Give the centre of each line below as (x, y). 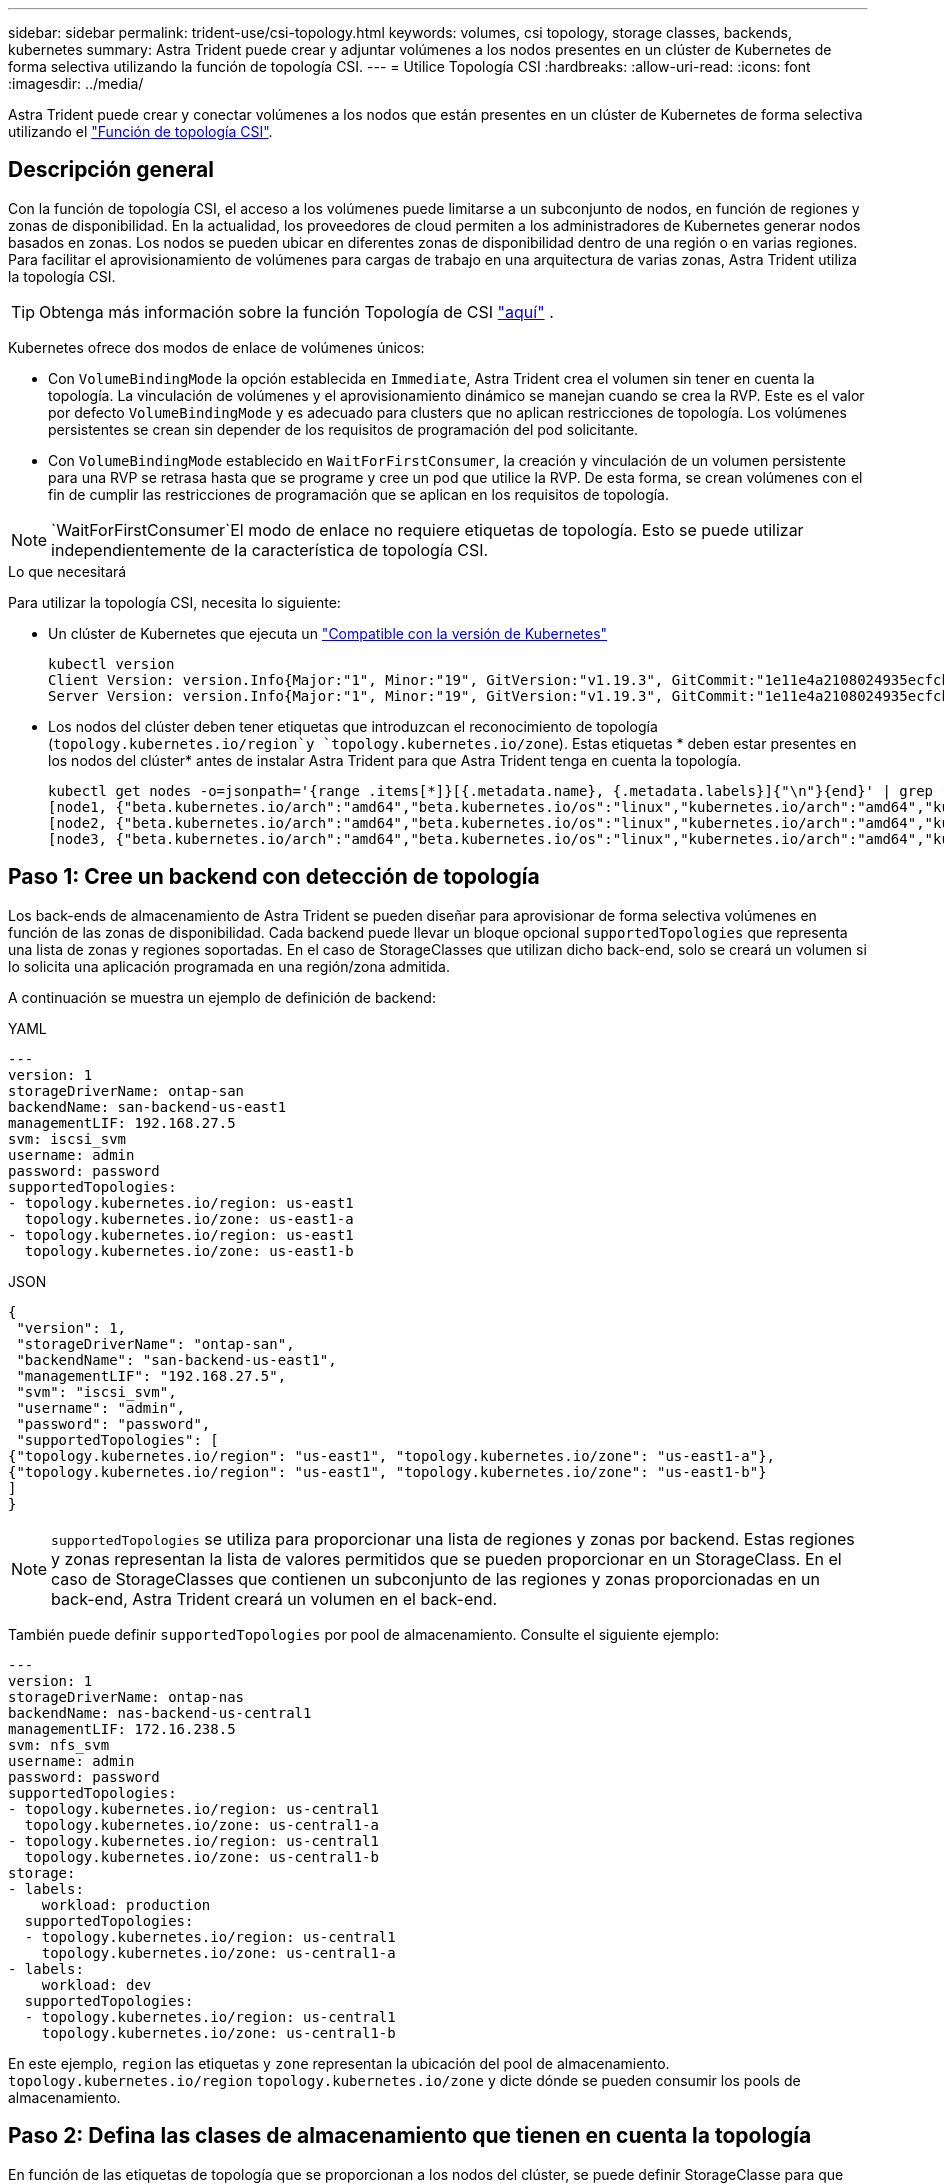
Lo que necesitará (67, 571)
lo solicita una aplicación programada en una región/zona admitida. (229, 966)
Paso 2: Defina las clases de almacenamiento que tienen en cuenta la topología (410, 2136)
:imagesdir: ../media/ (76, 83)
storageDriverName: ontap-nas (126, 1696)
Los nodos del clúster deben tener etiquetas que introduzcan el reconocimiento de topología (353, 726)
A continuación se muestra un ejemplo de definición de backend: (222, 997)
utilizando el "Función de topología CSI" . (140, 131)
